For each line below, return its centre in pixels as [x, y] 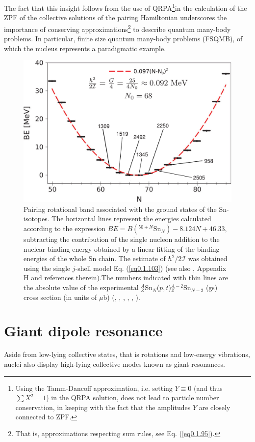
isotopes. [37, 219]
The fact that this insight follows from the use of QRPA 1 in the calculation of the [126, 7]
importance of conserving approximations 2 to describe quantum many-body [117, 28]
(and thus [208, 388]
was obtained [208, 258]
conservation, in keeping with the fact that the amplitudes [103, 407]
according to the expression [65, 228]
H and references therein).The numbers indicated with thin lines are [126, 278]
